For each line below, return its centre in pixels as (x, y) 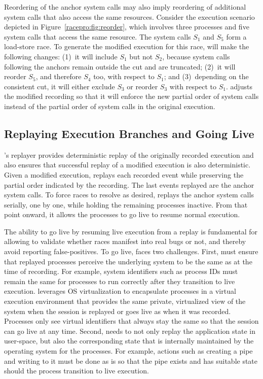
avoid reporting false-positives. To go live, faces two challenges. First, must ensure (131, 251)
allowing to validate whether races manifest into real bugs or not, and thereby (125, 241)
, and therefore (59, 76)
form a (236, 36)
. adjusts (239, 86)
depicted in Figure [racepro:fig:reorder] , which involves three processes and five (127, 27)
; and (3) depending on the (206, 76)
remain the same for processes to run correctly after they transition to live (120, 281)
